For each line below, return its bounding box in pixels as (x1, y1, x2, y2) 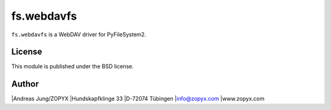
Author (11, 79, 39, 89)
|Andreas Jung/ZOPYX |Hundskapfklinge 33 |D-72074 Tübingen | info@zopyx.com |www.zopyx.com (11, 95, 265, 103)
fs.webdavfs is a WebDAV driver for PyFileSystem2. (11, 31, 146, 38)
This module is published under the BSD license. (11, 63, 134, 70)
